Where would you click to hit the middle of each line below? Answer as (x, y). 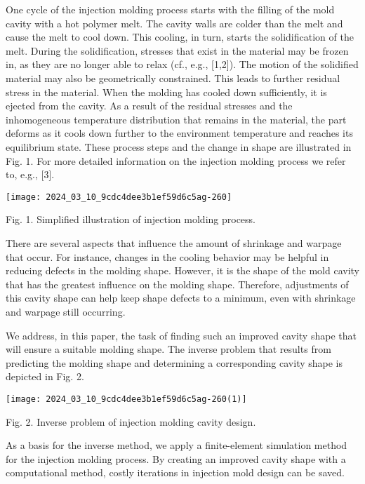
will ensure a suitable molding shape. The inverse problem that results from (168, 349)
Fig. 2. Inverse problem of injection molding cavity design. (131, 421)
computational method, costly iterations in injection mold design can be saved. (175, 472)
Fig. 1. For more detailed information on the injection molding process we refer (176, 160)
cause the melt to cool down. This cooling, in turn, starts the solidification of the (180, 37)
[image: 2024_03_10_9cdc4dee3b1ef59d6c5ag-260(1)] (126, 399)
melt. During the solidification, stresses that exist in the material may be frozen (177, 50)
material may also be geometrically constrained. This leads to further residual (173, 78)
